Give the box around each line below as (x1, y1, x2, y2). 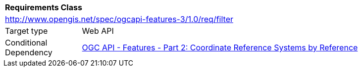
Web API (82, 26, 114, 36)
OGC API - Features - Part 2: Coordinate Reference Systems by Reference (82, 43, 358, 52)
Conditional (5, 38, 48, 47)
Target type (5, 26, 48, 36)
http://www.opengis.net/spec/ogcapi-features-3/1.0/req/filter (5, 14, 233, 24)
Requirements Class (5, 2, 82, 12)
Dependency (5, 47, 52, 57)
